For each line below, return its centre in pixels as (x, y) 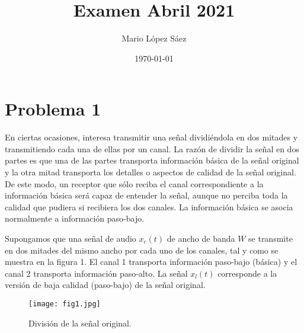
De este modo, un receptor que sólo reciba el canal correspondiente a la (134, 183)
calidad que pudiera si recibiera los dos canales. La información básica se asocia (149, 206)
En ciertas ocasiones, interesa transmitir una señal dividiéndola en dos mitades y (151, 137)
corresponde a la (247, 273)
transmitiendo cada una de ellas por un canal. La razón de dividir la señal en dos (152, 148)
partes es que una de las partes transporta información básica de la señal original (152, 160)
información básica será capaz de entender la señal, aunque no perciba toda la (146, 195)
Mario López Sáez (154, 38)
